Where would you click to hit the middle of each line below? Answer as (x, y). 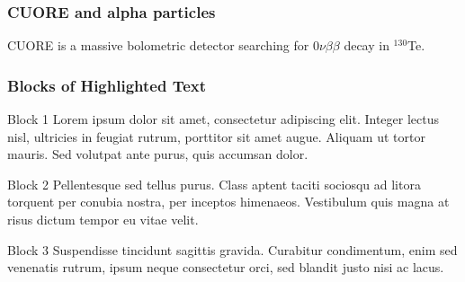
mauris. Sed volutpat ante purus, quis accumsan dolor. (158, 154)
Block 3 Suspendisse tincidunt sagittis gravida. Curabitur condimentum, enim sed (232, 249)
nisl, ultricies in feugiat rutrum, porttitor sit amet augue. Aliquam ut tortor (216, 136)
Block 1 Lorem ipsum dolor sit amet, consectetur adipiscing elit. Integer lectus (223, 119)
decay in (367, 45)
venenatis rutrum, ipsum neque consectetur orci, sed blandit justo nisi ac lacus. (226, 267)
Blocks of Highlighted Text (107, 85)
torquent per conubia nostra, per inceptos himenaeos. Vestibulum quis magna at (228, 202)
